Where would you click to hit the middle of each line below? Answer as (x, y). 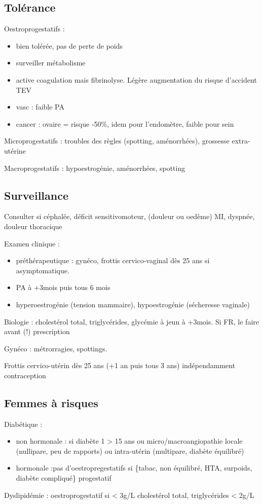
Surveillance (36, 195)
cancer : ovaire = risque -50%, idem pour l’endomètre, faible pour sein (125, 123)
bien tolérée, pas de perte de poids (69, 45)
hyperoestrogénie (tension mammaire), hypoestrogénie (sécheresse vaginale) (133, 304)
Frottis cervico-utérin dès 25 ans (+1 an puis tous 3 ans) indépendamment (120, 365)
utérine (15, 150)
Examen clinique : (32, 243)
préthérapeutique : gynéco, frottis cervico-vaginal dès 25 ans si (113, 260)
